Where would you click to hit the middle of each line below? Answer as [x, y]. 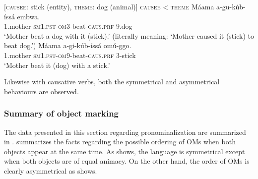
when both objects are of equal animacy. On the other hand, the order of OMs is [127, 161]
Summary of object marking [62, 113]
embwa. [29, 16]
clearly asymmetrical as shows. [51, 170]
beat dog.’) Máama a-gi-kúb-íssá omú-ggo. [68, 45]
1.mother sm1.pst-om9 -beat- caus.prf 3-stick [70, 55]
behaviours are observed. [41, 91]
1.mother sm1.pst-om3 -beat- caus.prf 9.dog [68, 26]
